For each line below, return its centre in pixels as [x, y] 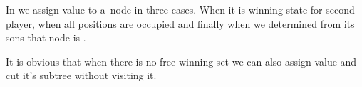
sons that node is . [46, 37]
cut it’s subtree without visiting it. [81, 75]
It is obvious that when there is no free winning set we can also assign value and [181, 61]
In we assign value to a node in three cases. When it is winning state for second [180, 9]
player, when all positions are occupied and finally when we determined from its [180, 23]
